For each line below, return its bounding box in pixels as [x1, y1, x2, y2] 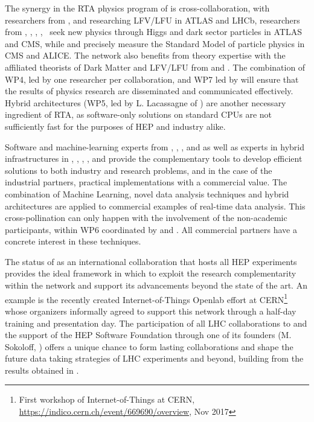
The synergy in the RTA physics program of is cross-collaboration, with [5, 2, 270, 14]
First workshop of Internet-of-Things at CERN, [19, 393, 195, 406]
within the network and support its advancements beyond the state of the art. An [5, 279, 307, 292]
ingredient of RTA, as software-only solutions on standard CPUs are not [5, 108, 272, 121]
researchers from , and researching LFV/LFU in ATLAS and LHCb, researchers [5, 13, 300, 26]
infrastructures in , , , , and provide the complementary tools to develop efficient [5, 152, 303, 165]
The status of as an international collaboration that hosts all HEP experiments [5, 255, 297, 267]
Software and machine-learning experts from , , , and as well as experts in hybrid [5, 140, 304, 153]
